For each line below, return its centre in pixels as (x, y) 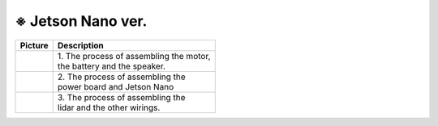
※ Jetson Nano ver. (81, 21)
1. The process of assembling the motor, (134, 56)
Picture (34, 45)
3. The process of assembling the (121, 97)
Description (81, 45)
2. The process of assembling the (121, 77)
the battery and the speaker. (112, 66)
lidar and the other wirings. (109, 107)
